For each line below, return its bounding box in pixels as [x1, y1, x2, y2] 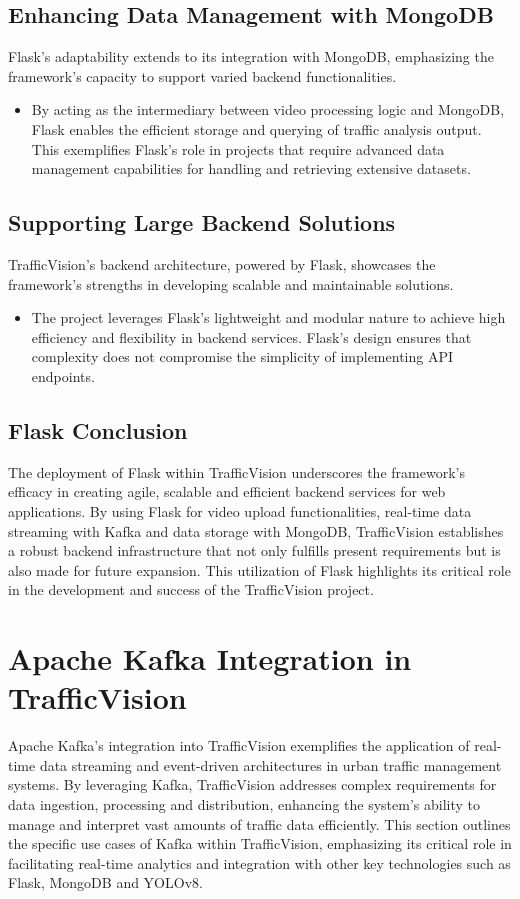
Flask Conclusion [8, 414, 188, 445]
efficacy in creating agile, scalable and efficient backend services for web [8, 481, 446, 502]
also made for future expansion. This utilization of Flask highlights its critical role [8, 559, 511, 580]
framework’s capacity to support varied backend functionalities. [8, 65, 397, 86]
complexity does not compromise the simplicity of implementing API [31, 346, 454, 367]
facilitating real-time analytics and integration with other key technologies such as [8, 852, 511, 873]
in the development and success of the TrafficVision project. [8, 579, 374, 600]
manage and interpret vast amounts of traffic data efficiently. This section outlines [8, 813, 511, 834]
